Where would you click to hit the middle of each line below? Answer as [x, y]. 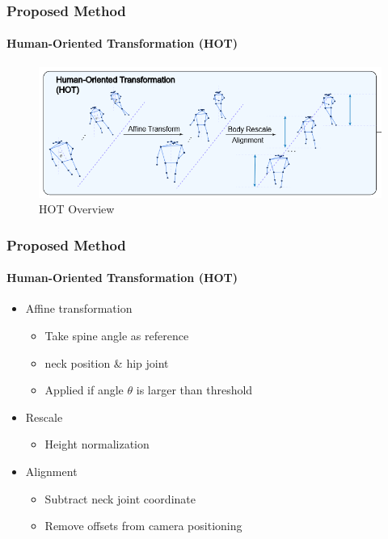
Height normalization [97, 444]
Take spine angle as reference [117, 335]
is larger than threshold [194, 390]
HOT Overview [77, 209]
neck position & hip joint [107, 362]
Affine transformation [79, 308]
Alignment [51, 471]
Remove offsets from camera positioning [143, 526]
